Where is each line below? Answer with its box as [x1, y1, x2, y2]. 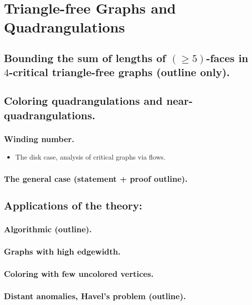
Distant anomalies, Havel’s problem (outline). [4, 289, 186, 302]
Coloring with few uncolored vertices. [4, 267, 154, 279]
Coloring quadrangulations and [4, 93, 163, 108]
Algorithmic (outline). [4, 223, 92, 235]
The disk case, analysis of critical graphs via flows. [15, 152, 166, 162]
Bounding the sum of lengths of [4, 50, 166, 65]
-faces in [206, 50, 249, 65]
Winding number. [4, 132, 75, 144]
